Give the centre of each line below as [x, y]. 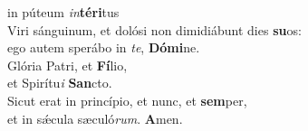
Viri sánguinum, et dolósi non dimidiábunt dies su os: [154, 29]
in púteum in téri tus [63, 12]
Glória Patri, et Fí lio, [67, 65]
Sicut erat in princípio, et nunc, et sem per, [127, 100]
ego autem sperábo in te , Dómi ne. [104, 47]
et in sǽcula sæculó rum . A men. [95, 118]
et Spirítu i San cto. [60, 83]
